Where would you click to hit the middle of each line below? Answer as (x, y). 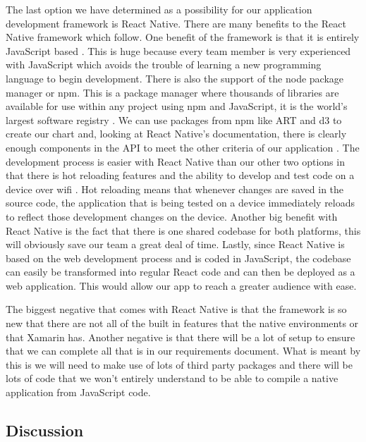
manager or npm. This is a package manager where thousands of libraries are (172, 92)
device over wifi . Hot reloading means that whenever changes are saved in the (175, 189)
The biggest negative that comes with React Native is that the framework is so (176, 309)
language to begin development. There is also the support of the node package (175, 78)
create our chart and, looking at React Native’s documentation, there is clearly (176, 134)
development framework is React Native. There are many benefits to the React (176, 23)
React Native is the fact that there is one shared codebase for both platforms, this (183, 230)
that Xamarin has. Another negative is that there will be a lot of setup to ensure (181, 337)
